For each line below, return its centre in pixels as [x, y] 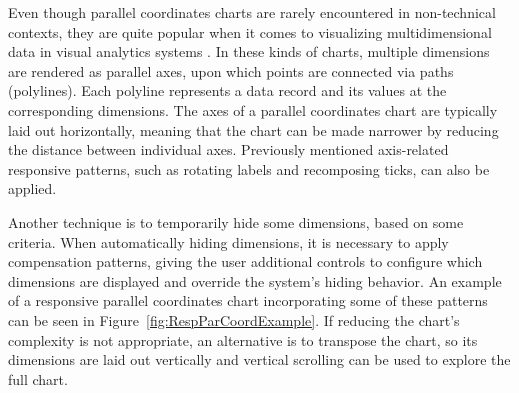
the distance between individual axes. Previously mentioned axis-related [228, 149]
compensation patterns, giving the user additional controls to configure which [245, 261]
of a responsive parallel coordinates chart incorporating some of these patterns [248, 300]
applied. [32, 188]
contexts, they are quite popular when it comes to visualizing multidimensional [250, 31]
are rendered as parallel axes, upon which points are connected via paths [231, 70]
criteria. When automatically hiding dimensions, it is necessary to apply [228, 241]
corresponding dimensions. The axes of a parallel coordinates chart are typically [253, 109]
